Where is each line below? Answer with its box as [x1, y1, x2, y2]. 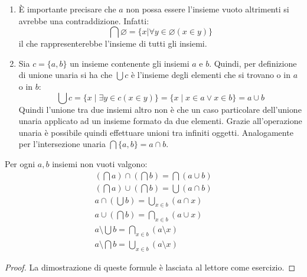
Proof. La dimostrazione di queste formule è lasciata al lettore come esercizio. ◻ [5, 260, 296, 273]
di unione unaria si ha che [18, 69, 113, 81]
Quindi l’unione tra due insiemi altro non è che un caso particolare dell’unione [18, 103, 302, 115]
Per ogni [5, 157, 35, 170]
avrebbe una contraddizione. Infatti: [18, 14, 149, 27]
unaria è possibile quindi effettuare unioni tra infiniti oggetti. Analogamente [18, 126, 293, 138]
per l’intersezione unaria [18, 138, 106, 150]
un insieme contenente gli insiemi [70, 57, 190, 69]
